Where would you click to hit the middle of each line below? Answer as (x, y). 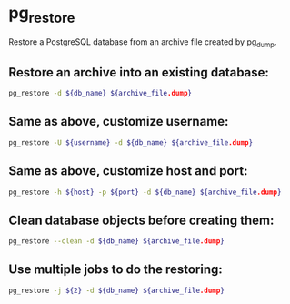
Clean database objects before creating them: (141, 220)
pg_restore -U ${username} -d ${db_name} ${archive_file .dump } (131, 142)
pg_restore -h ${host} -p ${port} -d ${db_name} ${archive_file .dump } (145, 192)
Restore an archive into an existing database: (139, 72)
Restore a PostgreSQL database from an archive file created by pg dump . (143, 42)
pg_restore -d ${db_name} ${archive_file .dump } (100, 94)
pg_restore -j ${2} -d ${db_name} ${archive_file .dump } (116, 290)
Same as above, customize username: (119, 122)
